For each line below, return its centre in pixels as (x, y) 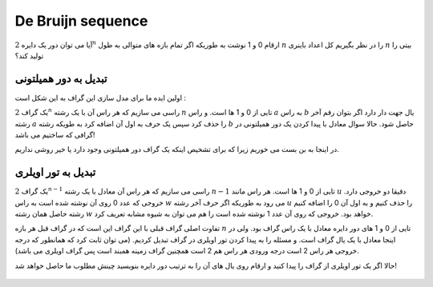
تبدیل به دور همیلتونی (61, 79)
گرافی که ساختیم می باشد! (55, 135)
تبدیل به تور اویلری (55, 172)
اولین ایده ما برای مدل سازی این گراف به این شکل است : (101, 98)
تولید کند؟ (29, 55)
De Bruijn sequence (81, 21)
